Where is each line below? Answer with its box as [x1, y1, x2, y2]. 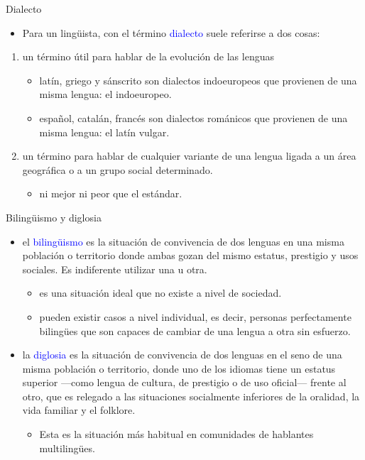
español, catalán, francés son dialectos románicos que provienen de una [39, 110, 348, 125]
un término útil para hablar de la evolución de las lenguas [22, 49, 274, 64]
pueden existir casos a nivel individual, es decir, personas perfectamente [39, 309, 352, 324]
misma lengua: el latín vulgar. [39, 124, 170, 139]
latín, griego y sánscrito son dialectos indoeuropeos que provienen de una [39, 72, 357, 87]
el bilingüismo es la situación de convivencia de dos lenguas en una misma [22, 234, 344, 248]
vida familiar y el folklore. [22, 402, 136, 417]
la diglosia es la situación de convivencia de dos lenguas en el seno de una [22, 347, 342, 362]
